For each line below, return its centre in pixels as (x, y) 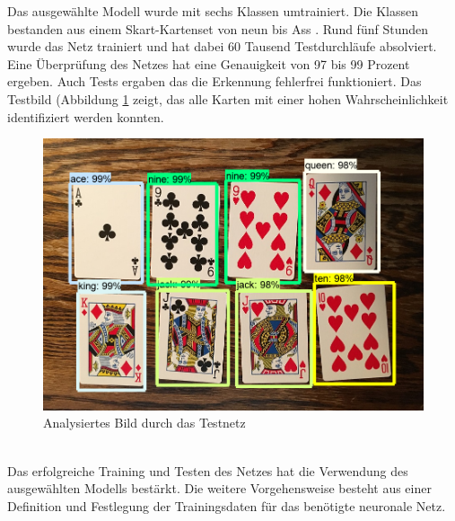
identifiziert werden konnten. (86, 116)
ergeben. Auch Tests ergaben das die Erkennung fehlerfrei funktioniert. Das (214, 81)
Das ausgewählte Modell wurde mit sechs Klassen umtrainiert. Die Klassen (213, 11)
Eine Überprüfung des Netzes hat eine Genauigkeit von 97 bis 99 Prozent (209, 63)
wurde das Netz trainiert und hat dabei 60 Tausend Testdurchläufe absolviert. (222, 46)
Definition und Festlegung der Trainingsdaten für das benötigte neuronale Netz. (227, 505)
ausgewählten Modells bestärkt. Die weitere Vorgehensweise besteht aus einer (219, 488)
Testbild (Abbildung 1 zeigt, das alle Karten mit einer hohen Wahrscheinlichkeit (228, 98)
